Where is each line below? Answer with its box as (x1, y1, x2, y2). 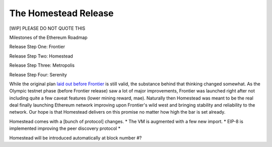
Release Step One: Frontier (9, 43, 65, 50)
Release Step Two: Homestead (9, 53, 73, 59)
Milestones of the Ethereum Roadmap (9, 34, 88, 40)
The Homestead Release (9, 8, 114, 19)
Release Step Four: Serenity (9, 71, 67, 78)
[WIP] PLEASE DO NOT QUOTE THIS (9, 25, 86, 31)
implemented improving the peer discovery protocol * (9, 125, 121, 131)
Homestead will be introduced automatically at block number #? (9, 134, 142, 141)
